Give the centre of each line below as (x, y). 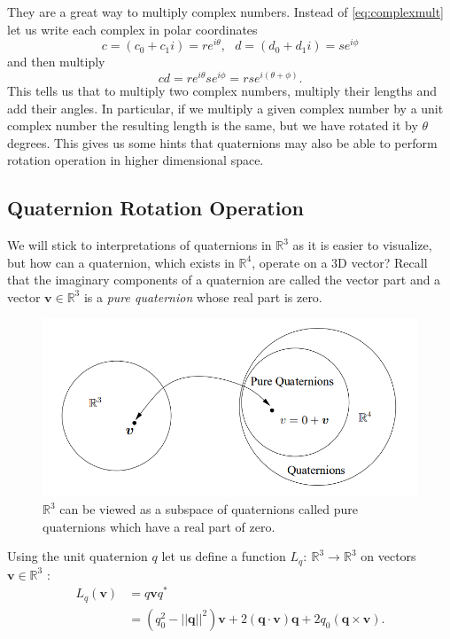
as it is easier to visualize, (362, 245)
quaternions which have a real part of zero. (159, 526)
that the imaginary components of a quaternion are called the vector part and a (224, 280)
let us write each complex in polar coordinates (132, 29)
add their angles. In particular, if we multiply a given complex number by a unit (225, 108)
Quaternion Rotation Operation (155, 208)
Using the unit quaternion (78, 556)
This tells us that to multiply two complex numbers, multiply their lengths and (222, 90)
